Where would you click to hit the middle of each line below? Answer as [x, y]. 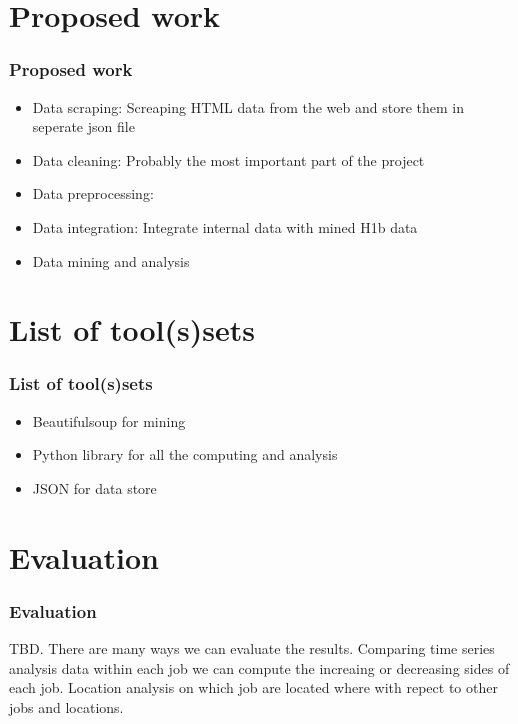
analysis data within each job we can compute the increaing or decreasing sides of [259, 667]
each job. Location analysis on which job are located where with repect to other [253, 687]
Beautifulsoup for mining [109, 420]
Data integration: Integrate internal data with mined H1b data [225, 226]
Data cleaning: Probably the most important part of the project [228, 159]
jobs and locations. [66, 706]
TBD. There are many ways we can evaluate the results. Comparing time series [252, 648]
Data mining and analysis [111, 260]
